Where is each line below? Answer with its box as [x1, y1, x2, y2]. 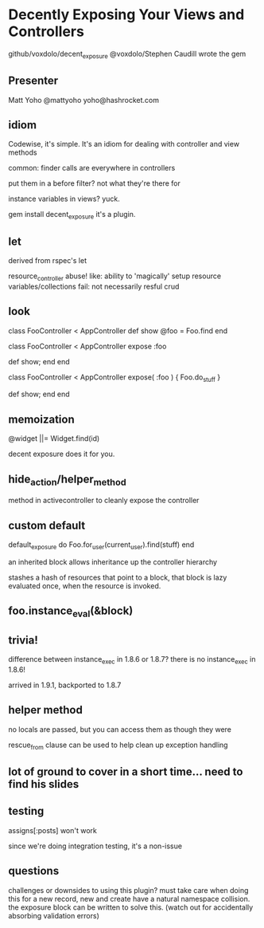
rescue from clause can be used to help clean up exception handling [8, 740, 228, 751]
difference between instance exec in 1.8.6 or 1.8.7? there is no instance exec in [8, 655, 256, 666]
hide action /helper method [8, 472, 127, 488]
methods [8, 147, 37, 157]
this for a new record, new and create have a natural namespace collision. [8, 894, 250, 903]
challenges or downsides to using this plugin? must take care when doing [8, 885, 249, 895]
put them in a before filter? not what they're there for [8, 179, 181, 188]
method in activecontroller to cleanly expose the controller [8, 496, 200, 505]
